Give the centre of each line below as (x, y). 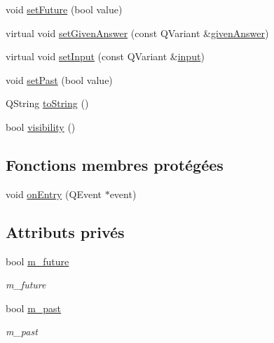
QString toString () (47, 103)
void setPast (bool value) (59, 79)
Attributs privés (65, 231)
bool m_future (37, 261)
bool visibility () (41, 126)
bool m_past (34, 308)
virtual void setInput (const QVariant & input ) (105, 56)
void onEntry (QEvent (54, 194)
